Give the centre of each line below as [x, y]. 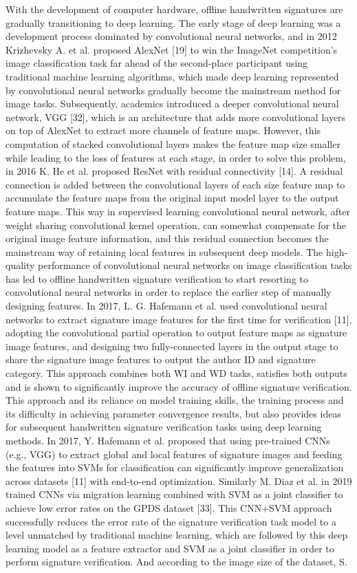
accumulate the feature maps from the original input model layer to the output [172, 198]
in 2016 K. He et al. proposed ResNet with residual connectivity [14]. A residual [174, 171]
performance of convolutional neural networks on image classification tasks [195, 265]
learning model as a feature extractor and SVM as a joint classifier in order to [170, 548]
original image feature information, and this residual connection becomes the [167, 238]
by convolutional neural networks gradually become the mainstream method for [173, 90]
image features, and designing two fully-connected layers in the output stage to [172, 346]
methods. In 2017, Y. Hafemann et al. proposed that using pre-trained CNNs [168, 440]
